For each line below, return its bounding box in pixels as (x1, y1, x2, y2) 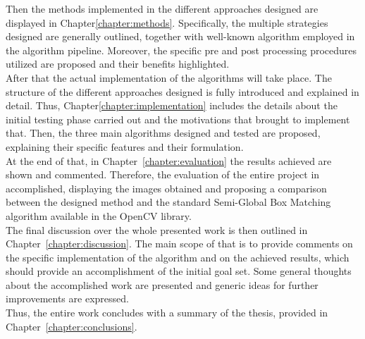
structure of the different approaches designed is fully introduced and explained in (6, 84, 359, 99)
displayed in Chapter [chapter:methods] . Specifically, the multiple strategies (6, 15, 328, 30)
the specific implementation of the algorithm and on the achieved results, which (6, 249, 349, 264)
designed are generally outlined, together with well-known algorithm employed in (6, 29, 355, 44)
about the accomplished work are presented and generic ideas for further (6, 277, 318, 292)
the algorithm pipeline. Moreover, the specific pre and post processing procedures (6, 42, 357, 57)
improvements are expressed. (6, 291, 129, 306)
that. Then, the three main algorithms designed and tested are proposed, (6, 125, 321, 140)
